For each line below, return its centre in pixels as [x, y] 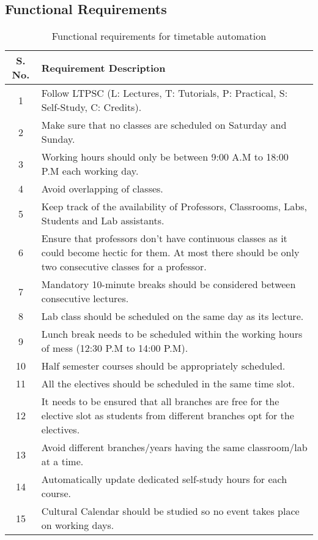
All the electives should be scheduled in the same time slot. [168, 384]
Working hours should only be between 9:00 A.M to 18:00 [165, 157]
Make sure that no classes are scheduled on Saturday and [164, 125]
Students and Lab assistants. [103, 221]
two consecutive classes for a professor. [124, 267]
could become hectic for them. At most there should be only [170, 253]
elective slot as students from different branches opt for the [168, 416]
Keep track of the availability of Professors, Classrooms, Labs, [174, 207]
